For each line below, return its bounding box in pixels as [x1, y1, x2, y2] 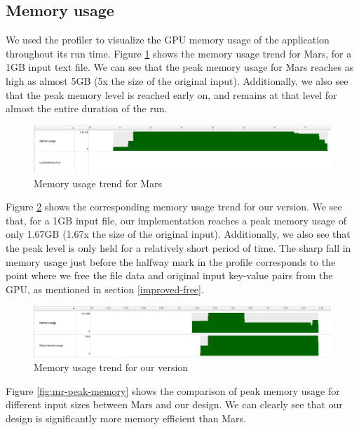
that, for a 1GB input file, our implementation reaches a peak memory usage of [6, 213, 346, 227]
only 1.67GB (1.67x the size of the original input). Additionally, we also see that [6, 227, 351, 241]
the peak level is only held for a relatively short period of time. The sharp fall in [6, 241, 351, 255]
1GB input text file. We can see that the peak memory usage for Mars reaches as [6, 60, 354, 74]
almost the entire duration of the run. [6, 101, 168, 116]
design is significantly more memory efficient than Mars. [6, 411, 247, 426]
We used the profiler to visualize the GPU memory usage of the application [6, 32, 330, 47]
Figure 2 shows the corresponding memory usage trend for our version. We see [6, 199, 342, 214]
